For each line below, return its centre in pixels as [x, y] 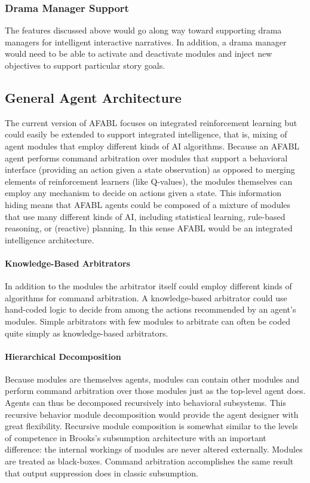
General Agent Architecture [93, 97]
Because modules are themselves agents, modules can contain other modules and [152, 379]
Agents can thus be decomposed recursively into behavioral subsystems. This [145, 403]
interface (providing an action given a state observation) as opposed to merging [150, 169]
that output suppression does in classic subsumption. [102, 473]
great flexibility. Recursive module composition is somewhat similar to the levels [151, 426]
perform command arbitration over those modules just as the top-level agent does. [155, 391]
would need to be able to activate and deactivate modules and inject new [139, 54]
